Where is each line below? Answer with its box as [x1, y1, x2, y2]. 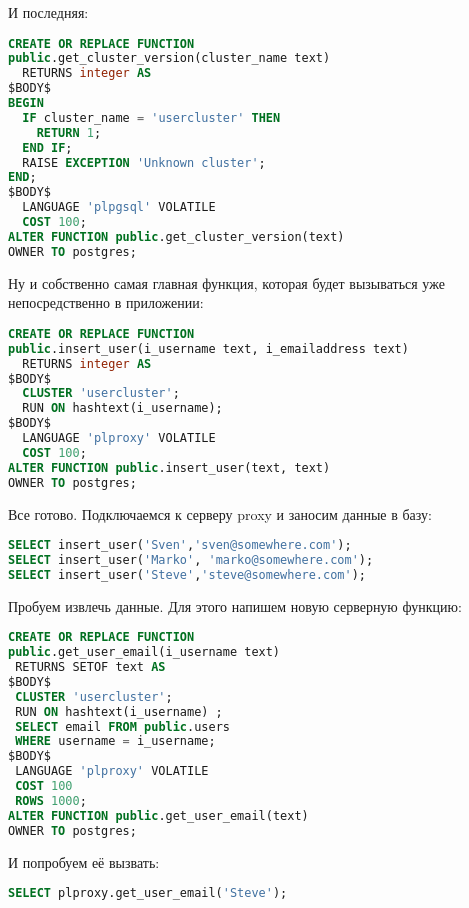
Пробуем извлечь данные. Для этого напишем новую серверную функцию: [8, 595, 462, 616]
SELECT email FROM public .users [15, 719, 230, 734]
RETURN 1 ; [36, 125, 102, 140]
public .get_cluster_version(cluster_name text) [8, 51, 331, 66]
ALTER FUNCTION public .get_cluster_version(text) [8, 229, 345, 244]
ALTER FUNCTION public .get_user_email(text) [8, 808, 309, 823]
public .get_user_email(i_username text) [8, 645, 281, 660]
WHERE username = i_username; [15, 734, 216, 749]
